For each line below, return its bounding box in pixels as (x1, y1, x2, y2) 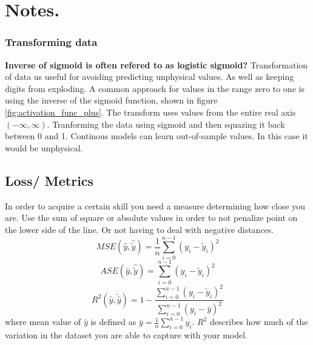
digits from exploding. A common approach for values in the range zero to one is (5, 82, 305, 94)
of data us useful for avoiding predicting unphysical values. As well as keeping (5, 70, 294, 83)
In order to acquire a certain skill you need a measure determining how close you (5, 199, 306, 212)
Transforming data (5, 34, 98, 50)
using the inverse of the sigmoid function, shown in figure (5, 94, 218, 107)
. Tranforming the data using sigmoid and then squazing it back (47, 117, 285, 130)
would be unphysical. (5, 141, 83, 154)
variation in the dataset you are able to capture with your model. (5, 329, 248, 341)
